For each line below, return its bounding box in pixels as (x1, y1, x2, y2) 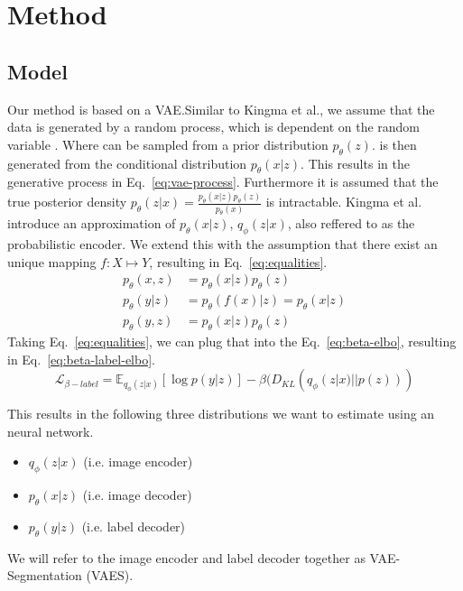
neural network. (7, 421, 94, 440)
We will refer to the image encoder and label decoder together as (7, 548, 366, 567)
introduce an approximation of (7, 214, 176, 233)
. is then (371, 134, 417, 153)
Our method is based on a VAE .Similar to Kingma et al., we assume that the (7, 99, 435, 118)
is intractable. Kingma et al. (265, 192, 422, 211)
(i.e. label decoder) (81, 516, 186, 535)
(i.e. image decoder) (82, 485, 192, 504)
